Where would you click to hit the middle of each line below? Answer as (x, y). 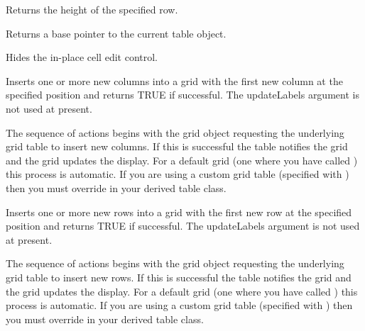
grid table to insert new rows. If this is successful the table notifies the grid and (179, 277)
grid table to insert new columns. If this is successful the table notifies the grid (177, 146)
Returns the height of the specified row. (92, 9)
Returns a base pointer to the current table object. (116, 33)
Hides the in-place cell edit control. (82, 57)
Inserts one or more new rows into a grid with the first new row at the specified (179, 212)
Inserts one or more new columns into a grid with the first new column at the (174, 80)
